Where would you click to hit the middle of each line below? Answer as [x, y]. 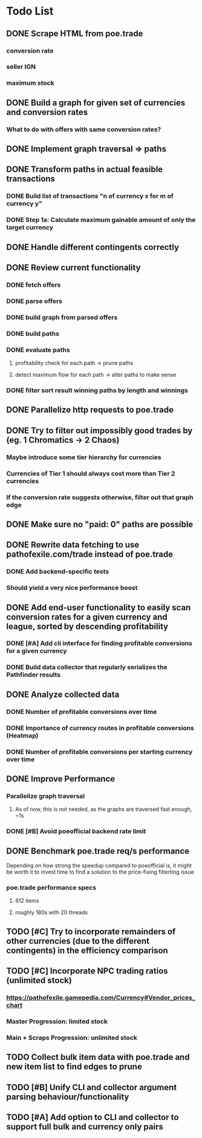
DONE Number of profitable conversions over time [82, 711]
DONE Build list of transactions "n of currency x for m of [90, 196]
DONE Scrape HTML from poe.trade [75, 34]
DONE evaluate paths [38, 350]
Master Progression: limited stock [57, 1021]
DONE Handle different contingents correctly [93, 247]
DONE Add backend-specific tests [58, 572]
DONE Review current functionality [73, 268]
